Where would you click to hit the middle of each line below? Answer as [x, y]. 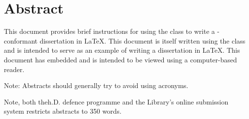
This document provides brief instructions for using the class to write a [109, 31]
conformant [21, 40]
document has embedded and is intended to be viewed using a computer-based [120, 59]
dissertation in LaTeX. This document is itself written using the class [142, 40]
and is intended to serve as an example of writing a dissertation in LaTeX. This [122, 50]
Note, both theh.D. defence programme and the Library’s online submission [116, 101]
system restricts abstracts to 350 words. [63, 111]
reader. [14, 69]
